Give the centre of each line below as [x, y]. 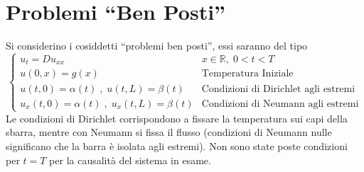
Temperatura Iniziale [247, 74]
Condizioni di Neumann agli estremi [280, 104]
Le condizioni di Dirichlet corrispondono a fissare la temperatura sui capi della [177, 118]
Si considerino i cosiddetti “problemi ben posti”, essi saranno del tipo [157, 46]
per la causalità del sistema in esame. [130, 160]
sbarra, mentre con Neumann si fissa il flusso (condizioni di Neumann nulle [169, 132]
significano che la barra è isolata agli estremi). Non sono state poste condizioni [177, 145]
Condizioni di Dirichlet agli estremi [278, 89]
